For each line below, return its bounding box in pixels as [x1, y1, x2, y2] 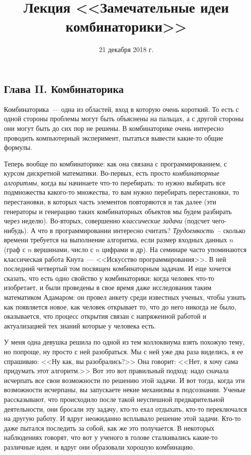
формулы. [4, 142, 33, 152]
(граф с [4, 244, 26, 255]
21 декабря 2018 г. [99, 44, 154, 55]
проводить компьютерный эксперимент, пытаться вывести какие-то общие [4, 132, 223, 143]
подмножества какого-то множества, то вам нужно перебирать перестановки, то [4, 187, 239, 197]
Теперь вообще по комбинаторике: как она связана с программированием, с [4, 158, 227, 168]
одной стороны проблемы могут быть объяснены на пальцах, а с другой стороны [4, 113, 244, 124]
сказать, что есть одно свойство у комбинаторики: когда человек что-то [4, 273, 215, 283]
